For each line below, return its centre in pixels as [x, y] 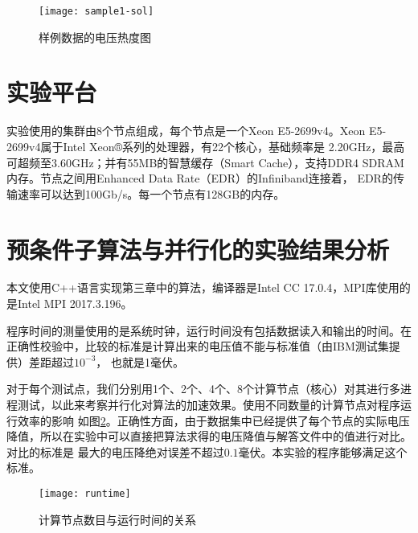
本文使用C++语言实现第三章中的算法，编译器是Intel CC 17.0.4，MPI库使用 [203, 287]
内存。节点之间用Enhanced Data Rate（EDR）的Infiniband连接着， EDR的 [200, 178]
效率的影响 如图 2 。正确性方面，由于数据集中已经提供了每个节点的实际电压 [213, 420]
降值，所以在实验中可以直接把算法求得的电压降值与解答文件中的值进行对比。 [209, 436]
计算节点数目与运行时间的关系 [117, 519]
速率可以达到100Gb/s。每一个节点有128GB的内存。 [151, 193]
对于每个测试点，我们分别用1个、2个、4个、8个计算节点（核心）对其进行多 [203, 389]
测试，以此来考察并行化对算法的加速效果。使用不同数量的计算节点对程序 [209, 405]
